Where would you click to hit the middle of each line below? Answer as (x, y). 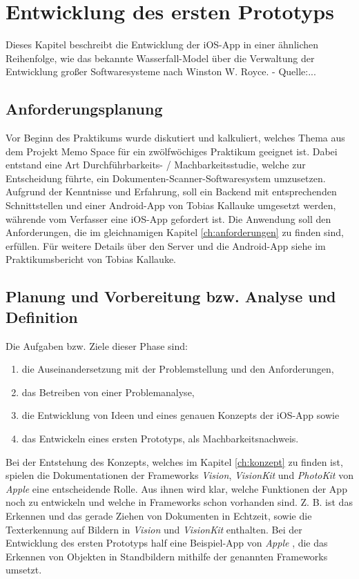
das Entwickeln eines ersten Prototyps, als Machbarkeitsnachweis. (160, 439)
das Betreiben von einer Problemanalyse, (108, 392)
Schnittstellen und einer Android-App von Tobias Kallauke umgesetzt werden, (171, 205)
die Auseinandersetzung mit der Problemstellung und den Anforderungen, (178, 369)
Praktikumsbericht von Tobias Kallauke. (91, 259)
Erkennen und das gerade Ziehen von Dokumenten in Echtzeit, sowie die (159, 515)
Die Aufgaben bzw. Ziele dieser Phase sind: (97, 345)
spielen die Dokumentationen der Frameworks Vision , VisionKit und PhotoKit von (179, 475)
